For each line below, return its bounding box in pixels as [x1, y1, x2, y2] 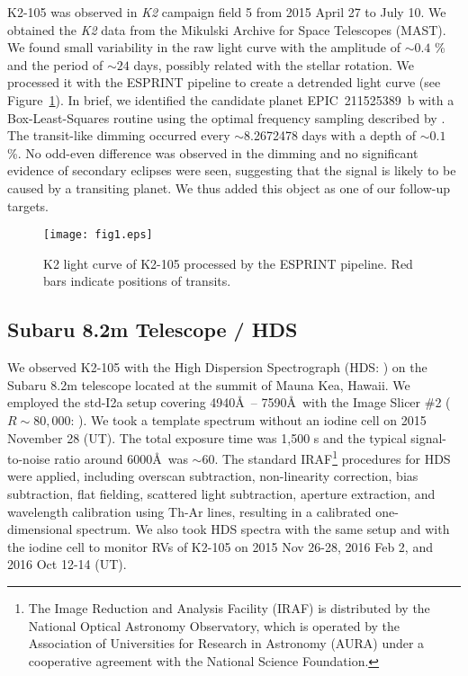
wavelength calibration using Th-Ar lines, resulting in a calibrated [7, 502, 372, 520]
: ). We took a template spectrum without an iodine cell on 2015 [70, 410, 427, 429]
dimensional [7, 520, 73, 538]
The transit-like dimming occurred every [7, 126, 230, 145]
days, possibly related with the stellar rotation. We [133, 55, 414, 74]
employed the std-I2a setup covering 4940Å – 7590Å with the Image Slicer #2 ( [7, 393, 451, 412]
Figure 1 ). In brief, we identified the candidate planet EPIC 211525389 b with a [7, 90, 454, 109]
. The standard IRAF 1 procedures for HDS [214, 447, 451, 467]
